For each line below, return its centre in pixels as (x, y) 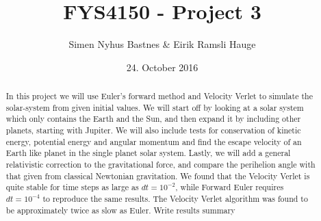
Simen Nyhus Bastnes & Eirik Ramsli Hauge (162, 44)
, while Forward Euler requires (230, 187)
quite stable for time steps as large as (72, 187)
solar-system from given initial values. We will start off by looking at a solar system (155, 107)
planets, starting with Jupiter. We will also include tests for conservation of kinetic (153, 130)
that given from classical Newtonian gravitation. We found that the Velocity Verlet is (158, 175)
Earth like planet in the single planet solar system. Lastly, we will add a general (148, 153)
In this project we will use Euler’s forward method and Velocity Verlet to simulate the (159, 96)
